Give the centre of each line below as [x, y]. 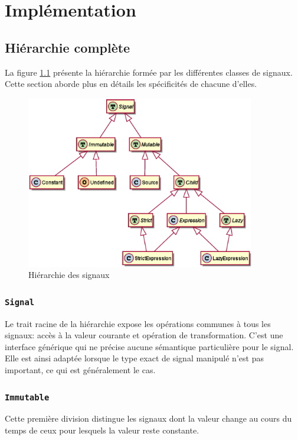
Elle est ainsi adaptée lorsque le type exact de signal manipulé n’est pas [134, 358]
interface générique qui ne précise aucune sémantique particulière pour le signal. [149, 346]
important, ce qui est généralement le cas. [80, 370]
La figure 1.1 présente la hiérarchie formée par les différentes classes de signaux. [149, 72]
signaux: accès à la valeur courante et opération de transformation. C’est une [144, 335]
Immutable [27, 397]
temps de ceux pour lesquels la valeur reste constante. [102, 430]
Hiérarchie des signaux [69, 275]
